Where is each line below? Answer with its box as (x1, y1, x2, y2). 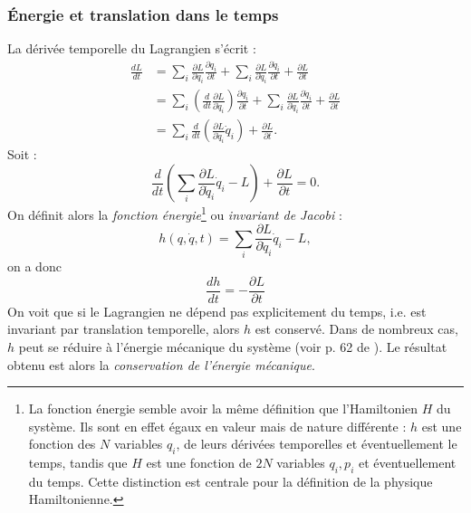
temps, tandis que (28, 453, 128, 472)
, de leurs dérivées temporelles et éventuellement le (176, 434, 457, 453)
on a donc (7, 257, 62, 276)
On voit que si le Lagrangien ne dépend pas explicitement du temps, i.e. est (7, 301, 427, 320)
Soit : (7, 145, 37, 164)
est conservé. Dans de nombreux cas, (255, 319, 458, 338)
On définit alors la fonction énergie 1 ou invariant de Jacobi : (7, 203, 342, 223)
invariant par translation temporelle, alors (7, 319, 240, 338)
